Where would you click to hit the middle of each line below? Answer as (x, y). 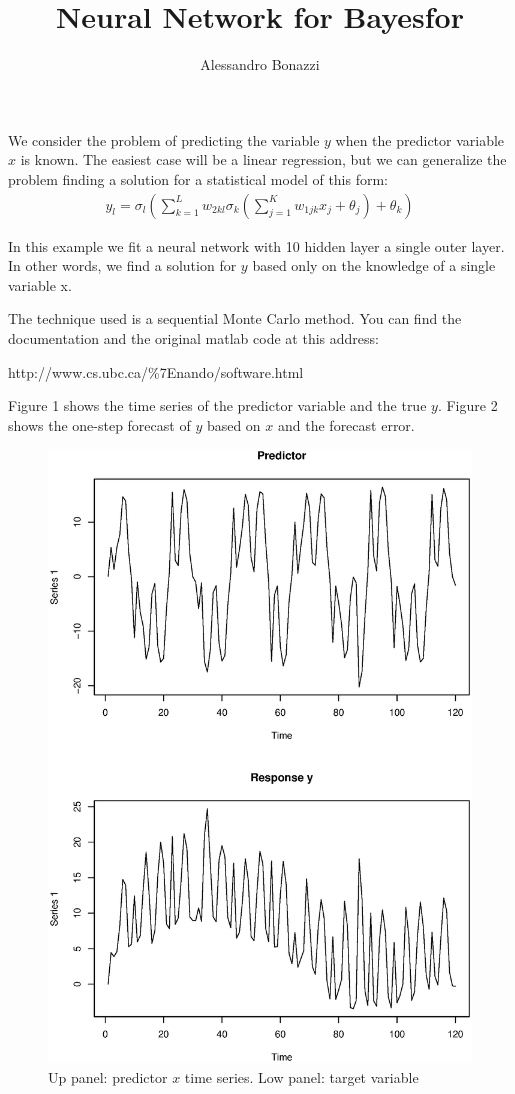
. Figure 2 (467, 405)
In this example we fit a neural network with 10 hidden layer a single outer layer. (256, 245)
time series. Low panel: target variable (301, 1076)
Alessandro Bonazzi (260, 64)
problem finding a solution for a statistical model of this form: (198, 178)
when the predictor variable (420, 139)
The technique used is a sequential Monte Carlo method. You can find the (235, 318)
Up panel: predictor (108, 1076)
